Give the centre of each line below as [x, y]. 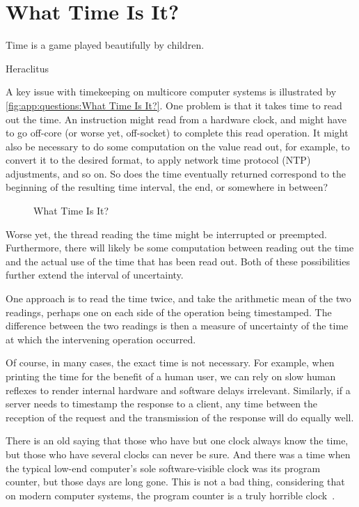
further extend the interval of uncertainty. [95, 275]
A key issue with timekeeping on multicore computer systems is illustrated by [171, 92]
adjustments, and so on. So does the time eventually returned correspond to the [176, 173]
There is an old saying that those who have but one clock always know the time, [177, 440]
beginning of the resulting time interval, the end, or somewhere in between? [167, 187]
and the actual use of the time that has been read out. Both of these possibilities [178, 261]
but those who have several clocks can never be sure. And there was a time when [178, 454]
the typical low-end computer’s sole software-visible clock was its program [163, 468]
